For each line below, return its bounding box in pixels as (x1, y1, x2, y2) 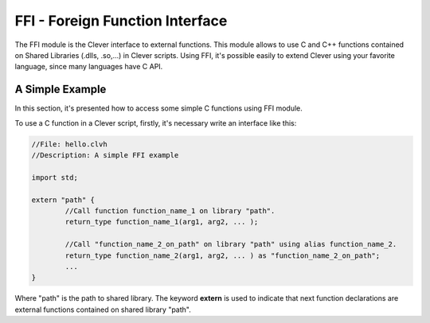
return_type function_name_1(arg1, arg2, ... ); (64, 217, 259, 227)
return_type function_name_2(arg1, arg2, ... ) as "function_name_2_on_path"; (64, 251, 381, 260)
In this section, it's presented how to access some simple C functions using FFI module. (14, 103, 303, 113)
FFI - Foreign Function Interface (14, 12, 228, 29)
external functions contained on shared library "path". (14, 305, 191, 314)
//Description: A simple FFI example (31, 151, 179, 159)
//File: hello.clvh (31, 139, 107, 149)
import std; (31, 173, 79, 182)
